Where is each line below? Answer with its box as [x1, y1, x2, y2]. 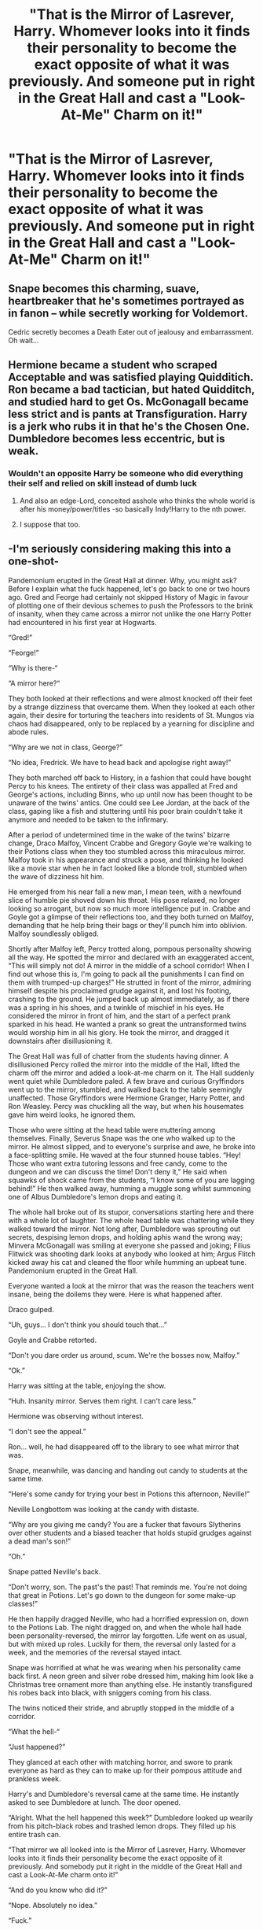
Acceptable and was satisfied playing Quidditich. [8, 371, 254, 384]
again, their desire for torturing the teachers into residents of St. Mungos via [8, 710, 254, 719]
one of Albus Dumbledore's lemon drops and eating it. [8, 1192, 183, 1201]
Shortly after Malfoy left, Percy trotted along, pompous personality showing [8, 944, 252, 953]
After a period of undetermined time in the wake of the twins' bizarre [8, 830, 230, 839]
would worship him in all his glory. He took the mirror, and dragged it [8, 1027, 229, 1037]
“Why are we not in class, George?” [8, 742, 123, 752]
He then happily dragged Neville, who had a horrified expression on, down [8, 1614, 249, 1623]
